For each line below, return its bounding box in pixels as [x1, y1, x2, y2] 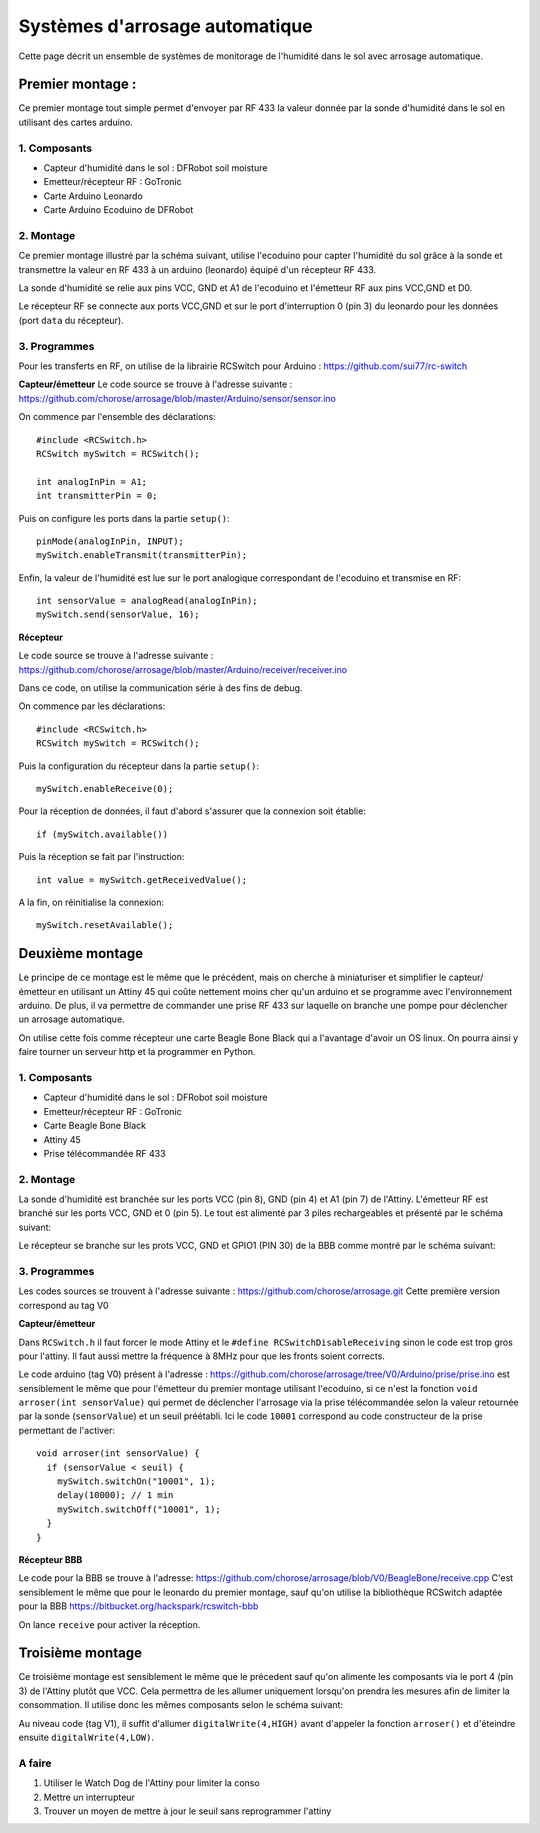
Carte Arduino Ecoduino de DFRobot [43, 204, 194, 216]
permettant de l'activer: [18, 1424, 115, 1436]
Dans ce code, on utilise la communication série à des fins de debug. [18, 682, 303, 694]
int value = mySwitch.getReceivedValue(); [36, 874, 248, 885]
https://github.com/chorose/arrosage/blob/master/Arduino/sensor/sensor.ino [18, 392, 337, 404]
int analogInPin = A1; [36, 476, 148, 487]
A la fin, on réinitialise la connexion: [18, 896, 165, 908]
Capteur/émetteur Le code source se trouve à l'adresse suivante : [18, 378, 293, 390]
